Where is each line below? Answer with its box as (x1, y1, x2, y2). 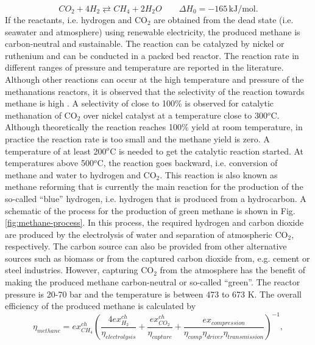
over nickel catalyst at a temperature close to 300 (83, 108, 267, 121)
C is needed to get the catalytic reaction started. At (110, 144, 304, 157)
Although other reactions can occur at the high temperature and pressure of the (5, 72, 304, 85)
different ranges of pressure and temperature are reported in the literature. (5, 61, 284, 74)
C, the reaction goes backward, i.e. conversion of (97, 156, 278, 169)
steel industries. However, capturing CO (5, 263, 154, 276)
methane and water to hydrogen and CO (5, 168, 157, 181)
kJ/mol (228, 5, 256, 13)
